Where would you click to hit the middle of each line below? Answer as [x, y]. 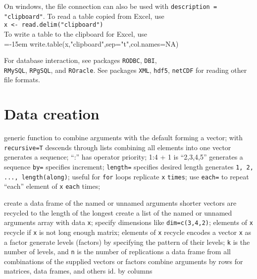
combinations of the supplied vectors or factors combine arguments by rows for [124, 261]
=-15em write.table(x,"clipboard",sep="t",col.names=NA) [91, 43]
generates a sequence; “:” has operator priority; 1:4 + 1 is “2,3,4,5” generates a [124, 157]
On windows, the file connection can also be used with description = [111, 6]
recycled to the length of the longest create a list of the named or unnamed [118, 212]
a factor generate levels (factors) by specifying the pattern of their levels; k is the [127, 242]
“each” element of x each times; [52, 186]
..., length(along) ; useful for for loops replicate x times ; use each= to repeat [127, 176]
